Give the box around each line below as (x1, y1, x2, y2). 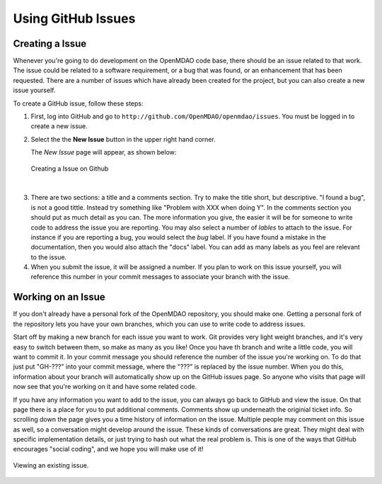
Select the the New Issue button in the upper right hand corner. (30, 135, 216, 143)
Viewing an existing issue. (13, 461, 89, 469)
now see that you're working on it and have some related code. (13, 383, 197, 391)
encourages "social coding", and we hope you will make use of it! (13, 445, 204, 454)
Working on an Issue (13, 291, 105, 303)
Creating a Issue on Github (30, 164, 109, 173)
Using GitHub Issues (13, 11, 136, 26)
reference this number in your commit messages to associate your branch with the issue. (30, 273, 290, 281)
